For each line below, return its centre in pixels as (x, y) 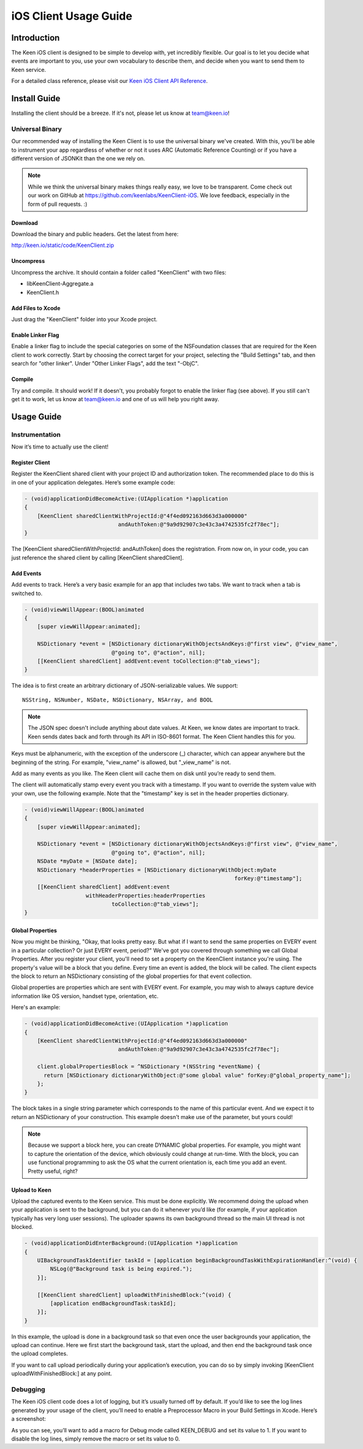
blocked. (22, 1227)
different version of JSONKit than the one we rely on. (78, 158)
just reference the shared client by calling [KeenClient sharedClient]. (97, 557)
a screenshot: (29, 1419)
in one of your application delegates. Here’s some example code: (93, 482)
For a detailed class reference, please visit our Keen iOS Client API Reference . (109, 81)
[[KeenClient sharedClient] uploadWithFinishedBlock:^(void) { (134, 1295)
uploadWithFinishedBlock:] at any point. (62, 1373)
